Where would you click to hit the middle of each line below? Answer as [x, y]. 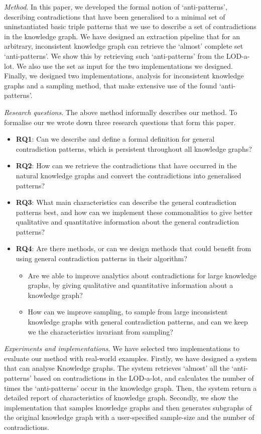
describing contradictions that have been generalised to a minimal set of [115, 16]
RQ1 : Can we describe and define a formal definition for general [115, 139]
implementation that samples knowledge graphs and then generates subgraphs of [128, 407]
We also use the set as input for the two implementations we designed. [124, 66]
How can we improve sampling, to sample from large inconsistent [128, 312]
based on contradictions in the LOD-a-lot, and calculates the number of [144, 378]
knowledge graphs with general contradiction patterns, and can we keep [138, 322]
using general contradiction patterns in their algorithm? [101, 258]
